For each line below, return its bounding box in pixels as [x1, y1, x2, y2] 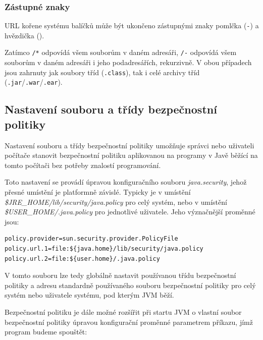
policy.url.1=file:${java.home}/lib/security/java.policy [5, 245, 203, 252]
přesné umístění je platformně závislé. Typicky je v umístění [5, 187, 191, 197]
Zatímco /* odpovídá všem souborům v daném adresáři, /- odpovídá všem [5, 47, 237, 58]
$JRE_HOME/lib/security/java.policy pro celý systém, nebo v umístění [5, 196, 227, 207]
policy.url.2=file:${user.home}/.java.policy [5, 255, 160, 262]
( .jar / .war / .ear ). [5, 77, 63, 87]
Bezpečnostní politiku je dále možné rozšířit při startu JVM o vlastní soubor [5, 306, 242, 317]
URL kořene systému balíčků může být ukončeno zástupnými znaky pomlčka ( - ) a [5, 20, 259, 31]
